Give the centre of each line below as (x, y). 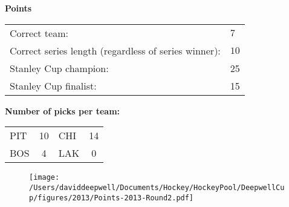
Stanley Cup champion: (59, 68)
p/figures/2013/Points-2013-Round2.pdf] (112, 198)
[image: (44, 178)
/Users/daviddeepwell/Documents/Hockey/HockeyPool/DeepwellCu (157, 187)
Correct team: (39, 33)
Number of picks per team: (63, 110)
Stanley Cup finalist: (53, 85)
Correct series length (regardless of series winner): (115, 50)
